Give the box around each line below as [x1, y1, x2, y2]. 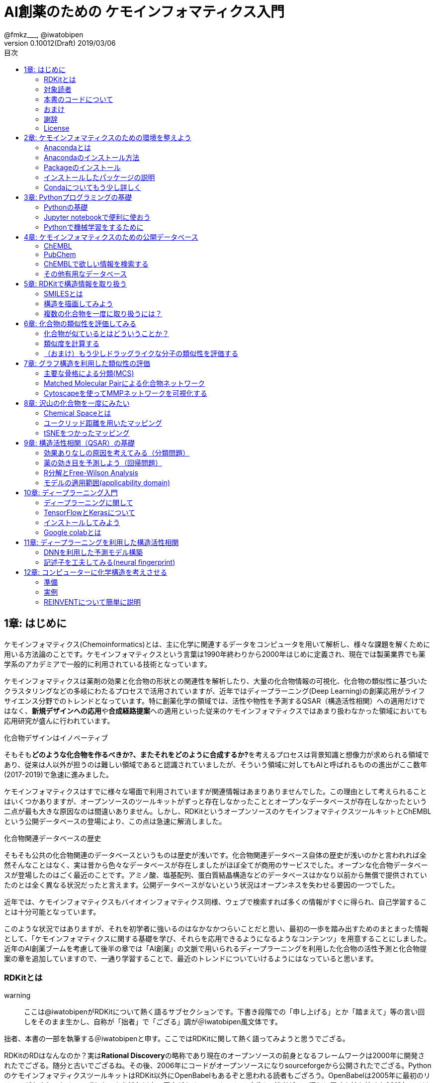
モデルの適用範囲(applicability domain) [44, 478, 171, 487]
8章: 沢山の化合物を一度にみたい [24, 398, 130, 407]
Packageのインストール [44, 163, 121, 172]
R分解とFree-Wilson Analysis [44, 468, 138, 477]
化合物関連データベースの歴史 [4, 833, 101, 842]
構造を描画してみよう [44, 299, 113, 308]
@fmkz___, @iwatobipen [4, 30, 84, 39]
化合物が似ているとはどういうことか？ [44, 329, 169, 338]
